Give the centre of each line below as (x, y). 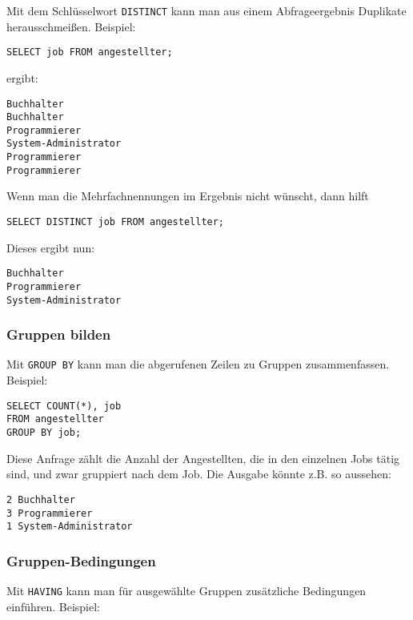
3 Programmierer (50, 513)
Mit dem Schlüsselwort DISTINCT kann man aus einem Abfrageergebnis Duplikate (206, 10)
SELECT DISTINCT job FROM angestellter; (116, 222)
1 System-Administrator (70, 527)
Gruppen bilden (59, 334)
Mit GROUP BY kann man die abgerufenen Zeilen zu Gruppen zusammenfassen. (198, 364)
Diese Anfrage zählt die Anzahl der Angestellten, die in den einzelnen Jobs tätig (203, 458)
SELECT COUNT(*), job (64, 406)
